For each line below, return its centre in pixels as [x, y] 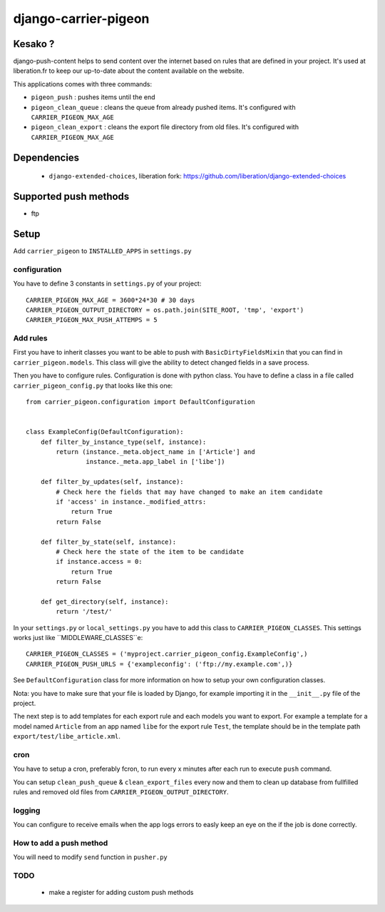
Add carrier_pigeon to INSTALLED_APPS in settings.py [102, 251]
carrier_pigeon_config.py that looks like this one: [93, 385]
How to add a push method [61, 843]
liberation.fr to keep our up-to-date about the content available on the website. [129, 71]
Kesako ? [34, 44]
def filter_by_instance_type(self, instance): [123, 442]
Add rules [30, 338]
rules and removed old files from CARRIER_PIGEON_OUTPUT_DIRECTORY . [121, 792]
